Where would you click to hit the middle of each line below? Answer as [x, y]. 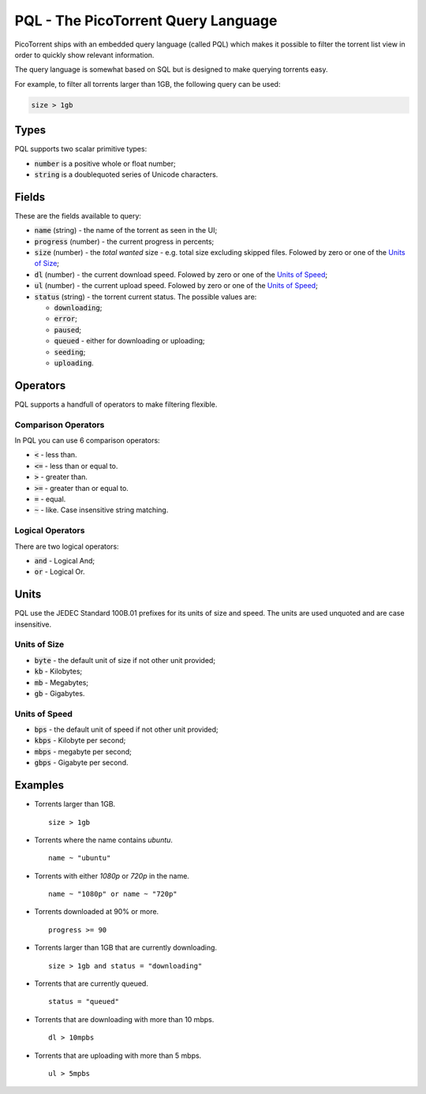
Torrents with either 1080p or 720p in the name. [112, 875]
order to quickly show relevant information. [84, 54]
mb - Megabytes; [62, 682]
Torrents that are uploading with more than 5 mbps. [118, 1055]
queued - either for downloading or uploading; [129, 341]
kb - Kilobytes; [58, 672]
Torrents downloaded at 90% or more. [97, 912]
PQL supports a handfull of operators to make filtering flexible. [116, 404]
